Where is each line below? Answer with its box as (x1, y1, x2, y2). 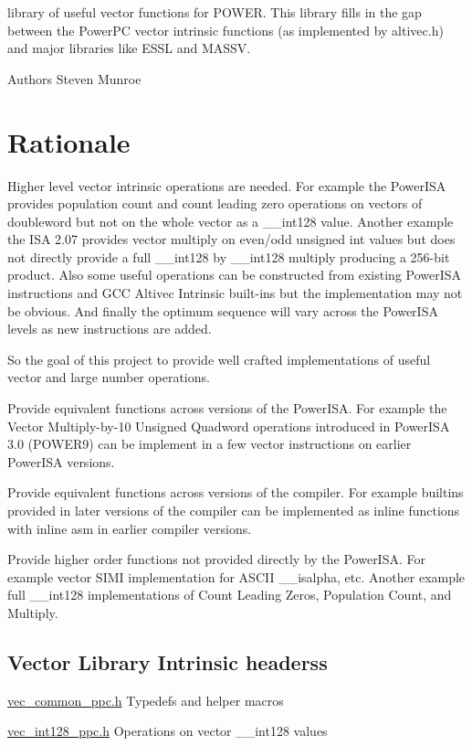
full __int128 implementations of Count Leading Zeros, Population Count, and (7, 585, 452, 604)
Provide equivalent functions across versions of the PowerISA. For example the (7, 399, 447, 418)
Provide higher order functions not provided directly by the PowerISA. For (7, 549, 425, 569)
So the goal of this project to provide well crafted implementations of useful (7, 349, 431, 368)
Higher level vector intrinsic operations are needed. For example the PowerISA (7, 176, 446, 195)
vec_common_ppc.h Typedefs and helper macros (7, 690, 284, 709)
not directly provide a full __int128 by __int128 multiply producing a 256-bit (7, 247, 450, 266)
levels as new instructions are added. (7, 319, 212, 338)
